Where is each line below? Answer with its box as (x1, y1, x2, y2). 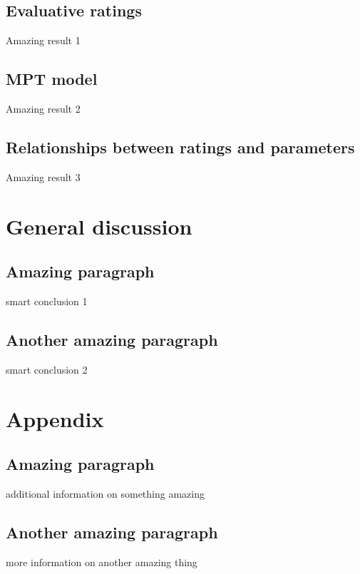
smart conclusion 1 (6, 293, 88, 308)
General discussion (6, 211, 192, 240)
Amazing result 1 (6, 33, 81, 48)
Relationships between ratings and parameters (6, 135, 355, 158)
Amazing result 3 (6, 169, 81, 184)
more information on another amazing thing (6, 554, 197, 569)
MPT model (6, 68, 98, 90)
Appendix (6, 404, 104, 433)
